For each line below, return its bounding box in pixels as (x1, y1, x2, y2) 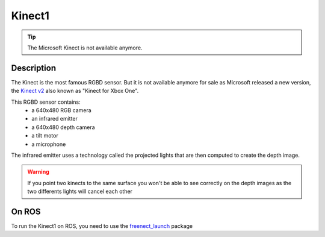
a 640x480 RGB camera (31, 107, 91, 114)
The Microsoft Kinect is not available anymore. (27, 44, 143, 51)
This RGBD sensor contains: (11, 98, 81, 106)
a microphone (31, 141, 66, 148)
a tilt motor (31, 132, 58, 139)
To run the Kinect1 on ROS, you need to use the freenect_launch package (11, 223, 193, 230)
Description (11, 63, 57, 73)
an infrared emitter (31, 115, 78, 122)
